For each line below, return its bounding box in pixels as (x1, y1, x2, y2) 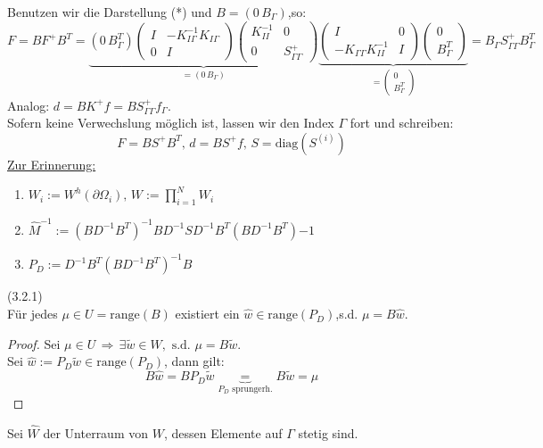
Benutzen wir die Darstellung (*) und (7, 3, 212, 21)
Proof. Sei (7, 334, 61, 353)
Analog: (7, 95, 50, 114)
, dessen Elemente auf (163, 423, 283, 442)
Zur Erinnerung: (7, 154, 96, 173)
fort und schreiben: (350, 113, 454, 132)
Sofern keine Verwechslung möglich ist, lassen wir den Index (7, 113, 334, 132)
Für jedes (7, 304, 58, 323)
